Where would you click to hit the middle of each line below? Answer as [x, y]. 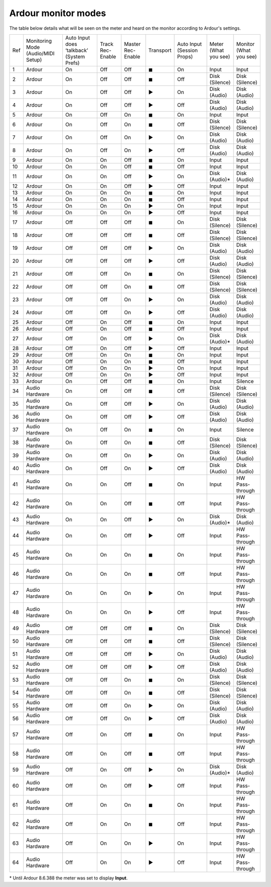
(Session [188, 50]
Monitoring [39, 41]
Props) [185, 56]
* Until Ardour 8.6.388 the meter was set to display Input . [69, 878]
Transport [160, 50]
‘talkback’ [77, 50]
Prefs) [73, 63]
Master [132, 44]
